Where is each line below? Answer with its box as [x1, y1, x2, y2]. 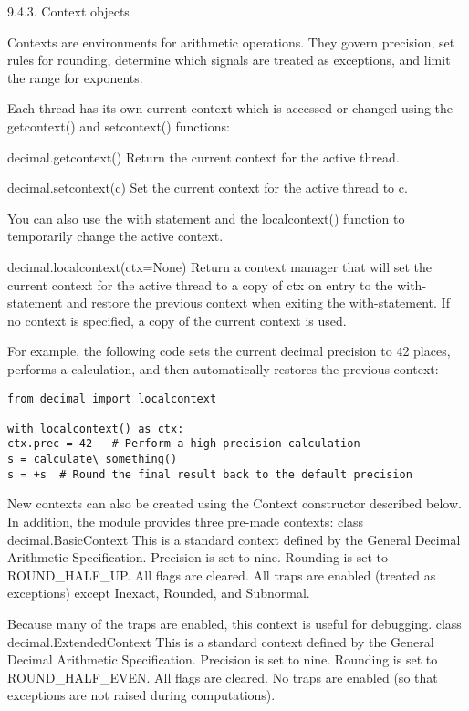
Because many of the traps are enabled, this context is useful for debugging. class [7, 614, 462, 633]
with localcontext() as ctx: [7, 422, 184, 435]
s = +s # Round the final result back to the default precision [7, 467, 412, 481]
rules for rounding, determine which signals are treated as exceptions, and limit [7, 50, 451, 69]
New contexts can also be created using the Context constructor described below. [7, 494, 462, 513]
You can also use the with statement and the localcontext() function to [7, 208, 405, 227]
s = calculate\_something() [7, 453, 178, 466]
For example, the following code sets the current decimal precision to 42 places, [7, 341, 451, 361]
